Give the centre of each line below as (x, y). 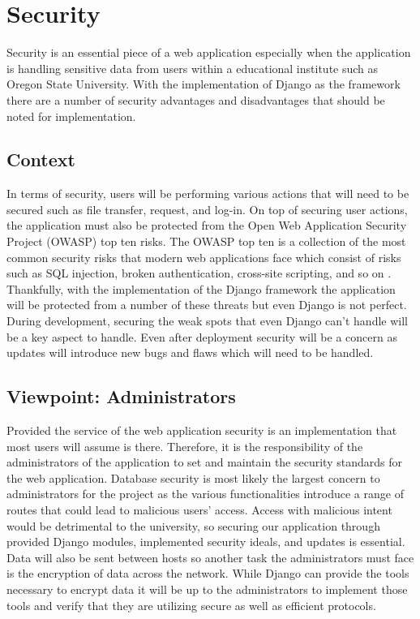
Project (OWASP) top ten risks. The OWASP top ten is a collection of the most (206, 241)
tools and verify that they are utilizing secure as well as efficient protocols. (191, 605)
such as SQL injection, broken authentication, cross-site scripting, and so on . (199, 273)
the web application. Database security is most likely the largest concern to (193, 477)
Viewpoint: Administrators (121, 396)
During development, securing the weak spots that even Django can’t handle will (207, 321)
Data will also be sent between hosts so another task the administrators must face (210, 557)
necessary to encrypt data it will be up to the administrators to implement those (207, 589)
